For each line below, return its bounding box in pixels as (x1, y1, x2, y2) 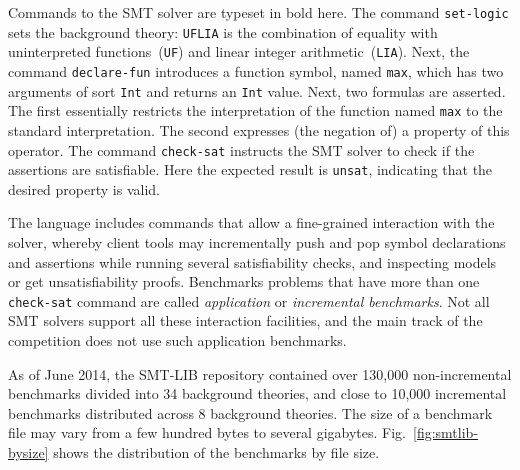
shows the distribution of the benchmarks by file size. (53, 442, 380, 463)
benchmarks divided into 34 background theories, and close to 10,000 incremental (8, 383, 507, 404)
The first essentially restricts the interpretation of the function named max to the (8, 100, 503, 121)
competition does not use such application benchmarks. (8, 330, 347, 351)
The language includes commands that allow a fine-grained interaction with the (8, 212, 495, 233)
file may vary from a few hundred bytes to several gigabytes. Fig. (8, 422, 407, 443)
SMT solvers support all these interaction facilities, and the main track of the (8, 310, 483, 331)
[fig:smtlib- (413, 422, 479, 443)
